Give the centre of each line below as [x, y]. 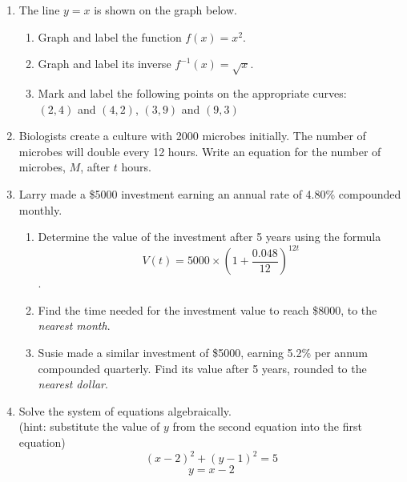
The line [39, 10]
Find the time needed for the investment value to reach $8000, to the [208, 309]
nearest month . [74, 325]
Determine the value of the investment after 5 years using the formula [210, 237]
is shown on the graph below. [165, 10]
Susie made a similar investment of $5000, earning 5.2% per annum [203, 352]
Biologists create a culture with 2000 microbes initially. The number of [192, 136]
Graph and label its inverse [105, 64]
